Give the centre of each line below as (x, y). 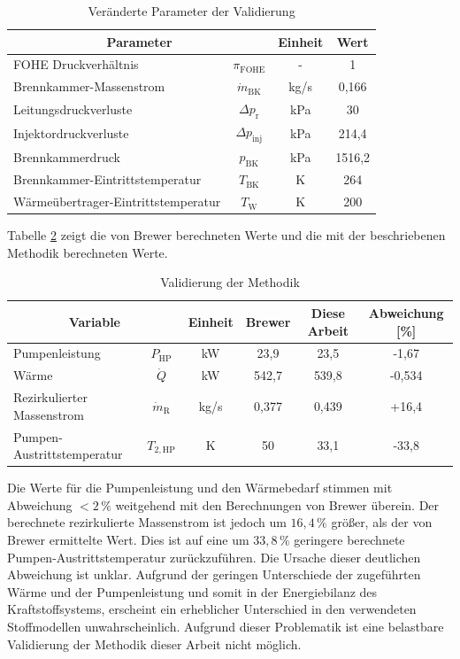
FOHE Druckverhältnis (76, 64)
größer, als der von (382, 522)
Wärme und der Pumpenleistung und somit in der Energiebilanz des (192, 591)
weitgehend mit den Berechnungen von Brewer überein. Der (277, 504)
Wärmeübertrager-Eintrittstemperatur (117, 202)
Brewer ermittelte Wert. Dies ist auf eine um (128, 540)
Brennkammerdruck (67, 156)
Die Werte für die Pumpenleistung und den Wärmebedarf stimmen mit (200, 488)
